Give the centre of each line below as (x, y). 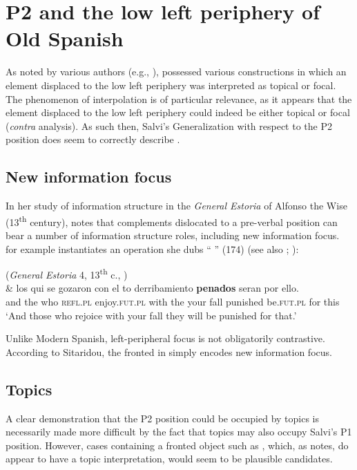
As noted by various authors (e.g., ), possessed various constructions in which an (176, 72)
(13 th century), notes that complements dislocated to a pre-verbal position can (172, 220)
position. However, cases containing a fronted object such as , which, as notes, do (177, 445)
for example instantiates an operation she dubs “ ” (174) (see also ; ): (152, 248)
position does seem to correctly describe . (93, 139)
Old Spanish (65, 38)
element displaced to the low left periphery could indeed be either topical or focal (178, 112)
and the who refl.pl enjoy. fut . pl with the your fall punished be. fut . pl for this (173, 301)
